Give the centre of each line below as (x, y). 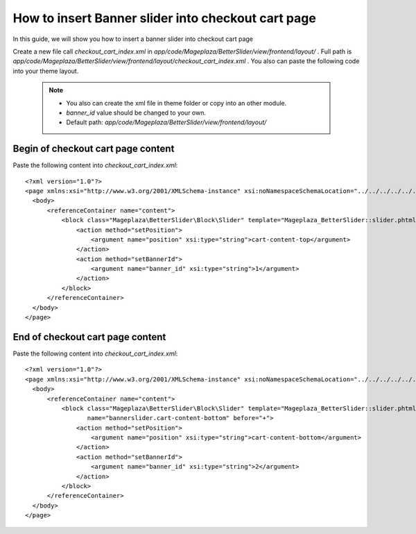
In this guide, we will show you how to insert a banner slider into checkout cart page (133, 39)
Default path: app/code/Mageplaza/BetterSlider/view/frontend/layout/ (166, 122)
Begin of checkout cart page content (94, 149)
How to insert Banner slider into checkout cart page (165, 18)
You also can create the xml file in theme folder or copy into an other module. (176, 103)
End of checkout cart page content (89, 337)
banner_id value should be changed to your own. (136, 112)
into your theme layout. (46, 71)
